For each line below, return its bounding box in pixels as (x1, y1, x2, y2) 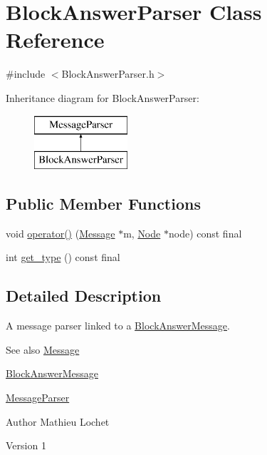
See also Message (6, 342, 80, 357)
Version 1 (6, 438, 46, 453)
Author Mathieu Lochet (6, 414, 110, 429)
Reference (6, 25, 105, 54)
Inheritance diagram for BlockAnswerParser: (6, 90, 199, 105)
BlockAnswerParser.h (61, 66, 155, 81)
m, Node (123, 225, 161, 240)
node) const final (168, 225, 242, 240)
